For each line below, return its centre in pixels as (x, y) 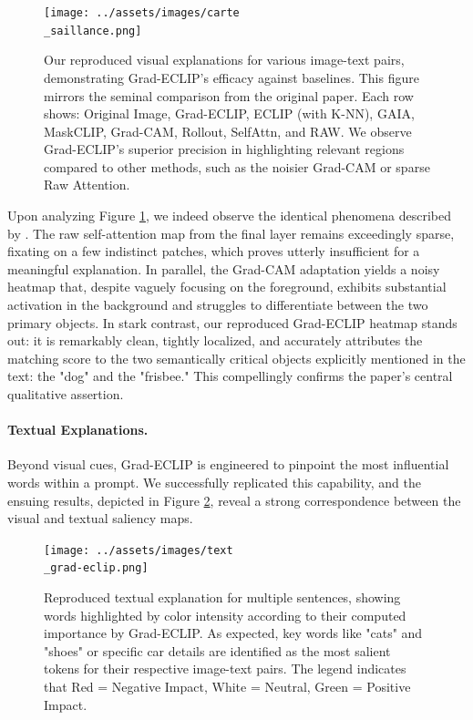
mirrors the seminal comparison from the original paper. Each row (229, 95)
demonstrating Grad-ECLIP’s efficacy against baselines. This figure (231, 77)
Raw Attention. (87, 185)
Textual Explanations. (78, 430)
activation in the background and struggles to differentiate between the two (218, 305)
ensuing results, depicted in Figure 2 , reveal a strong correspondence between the (234, 500)
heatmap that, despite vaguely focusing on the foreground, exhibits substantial (227, 287)
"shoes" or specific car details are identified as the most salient (217, 650)
